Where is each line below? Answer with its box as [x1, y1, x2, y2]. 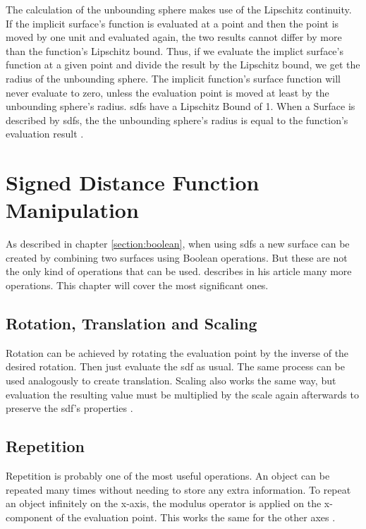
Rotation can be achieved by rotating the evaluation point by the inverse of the [6, 345, 349, 360]
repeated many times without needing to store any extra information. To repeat [6, 482, 351, 497]
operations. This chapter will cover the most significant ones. [6, 278, 269, 293]
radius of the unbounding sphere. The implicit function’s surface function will [6, 71, 341, 85]
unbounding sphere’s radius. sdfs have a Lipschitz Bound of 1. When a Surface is [6, 99, 355, 114]
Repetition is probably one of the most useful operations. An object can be [6, 468, 330, 482]
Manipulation [6, 195, 139, 224]
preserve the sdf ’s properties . [6, 401, 133, 415]
